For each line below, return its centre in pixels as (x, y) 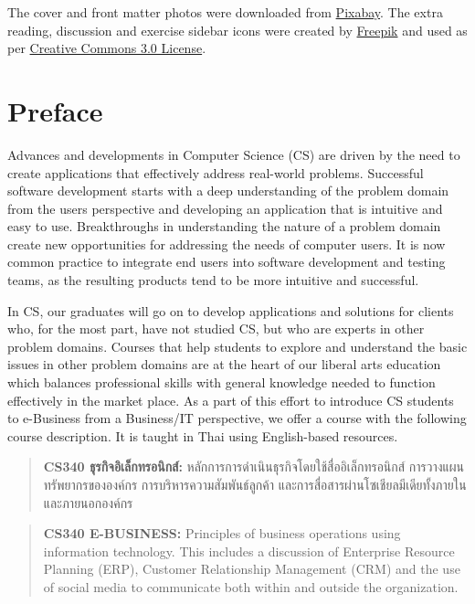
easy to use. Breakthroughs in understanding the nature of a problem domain (224, 226)
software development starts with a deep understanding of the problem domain (228, 191)
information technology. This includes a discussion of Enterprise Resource (249, 551)
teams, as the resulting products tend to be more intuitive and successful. (213, 280)
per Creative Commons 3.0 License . (107, 48)
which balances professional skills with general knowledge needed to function (222, 382)
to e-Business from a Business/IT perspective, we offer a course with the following (237, 418)
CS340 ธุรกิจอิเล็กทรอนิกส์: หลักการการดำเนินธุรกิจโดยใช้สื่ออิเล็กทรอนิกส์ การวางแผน (254, 466)
